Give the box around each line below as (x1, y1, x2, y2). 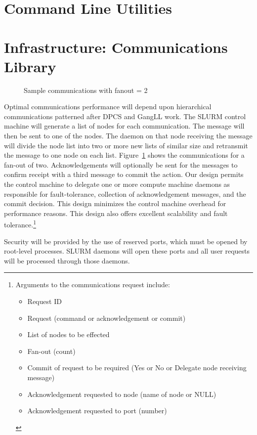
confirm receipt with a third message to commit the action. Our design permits (4, 169, 244, 179)
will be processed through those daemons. (4, 255, 130, 265)
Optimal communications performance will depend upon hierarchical (4, 101, 212, 112)
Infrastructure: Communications (4, 37, 228, 57)
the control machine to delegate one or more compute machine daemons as (4, 179, 230, 189)
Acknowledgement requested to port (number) (27, 405, 167, 416)
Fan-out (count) (27, 346, 76, 356)
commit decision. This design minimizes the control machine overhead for (4, 198, 226, 209)
